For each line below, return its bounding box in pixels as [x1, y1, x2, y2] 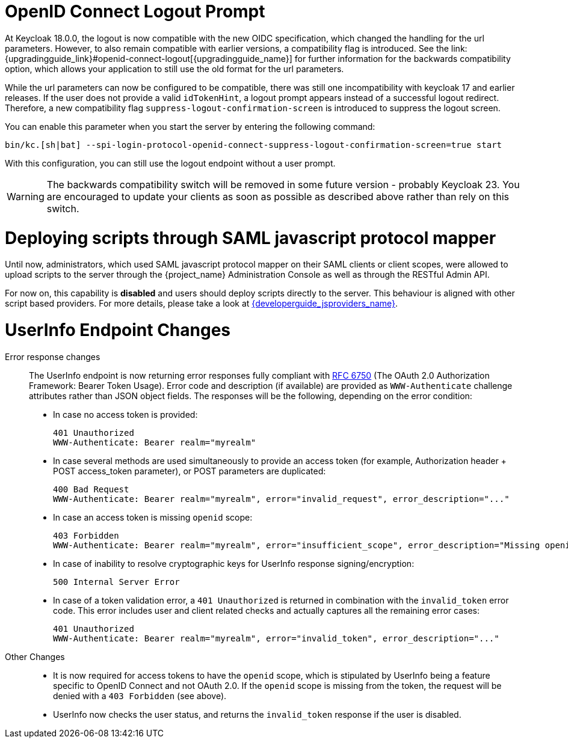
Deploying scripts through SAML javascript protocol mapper [5, 227, 496, 248]
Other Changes [5, 651, 65, 662]
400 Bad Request [53, 484, 129, 494]
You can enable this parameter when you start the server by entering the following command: [5, 121, 375, 132]
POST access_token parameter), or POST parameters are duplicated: [53, 465, 326, 476]
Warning [7, 190, 45, 203]
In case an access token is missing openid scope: [53, 512, 253, 522]
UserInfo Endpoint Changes [5, 320, 231, 340]
